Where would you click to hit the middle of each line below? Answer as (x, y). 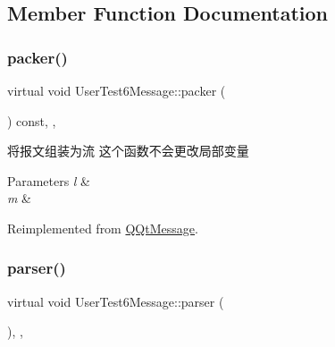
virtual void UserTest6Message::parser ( (116, 301)
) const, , (32, 120)
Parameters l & (49, 180)
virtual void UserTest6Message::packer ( (117, 90)
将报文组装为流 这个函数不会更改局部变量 (128, 151)
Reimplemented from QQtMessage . (103, 228)
